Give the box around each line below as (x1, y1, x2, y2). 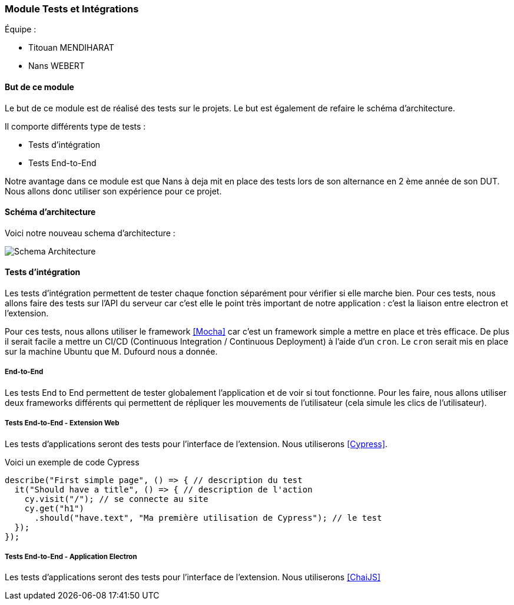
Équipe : (5, 24, 37, 35)
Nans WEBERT (28, 61, 85, 71)
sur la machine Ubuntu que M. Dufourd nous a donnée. (5, 346, 218, 357)
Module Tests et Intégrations (5, 3, 139, 15)
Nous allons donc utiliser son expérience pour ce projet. (5, 186, 222, 196)
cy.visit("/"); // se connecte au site (24, 494, 208, 504)
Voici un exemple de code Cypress (5, 457, 140, 467)
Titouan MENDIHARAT (28, 42, 114, 53)
